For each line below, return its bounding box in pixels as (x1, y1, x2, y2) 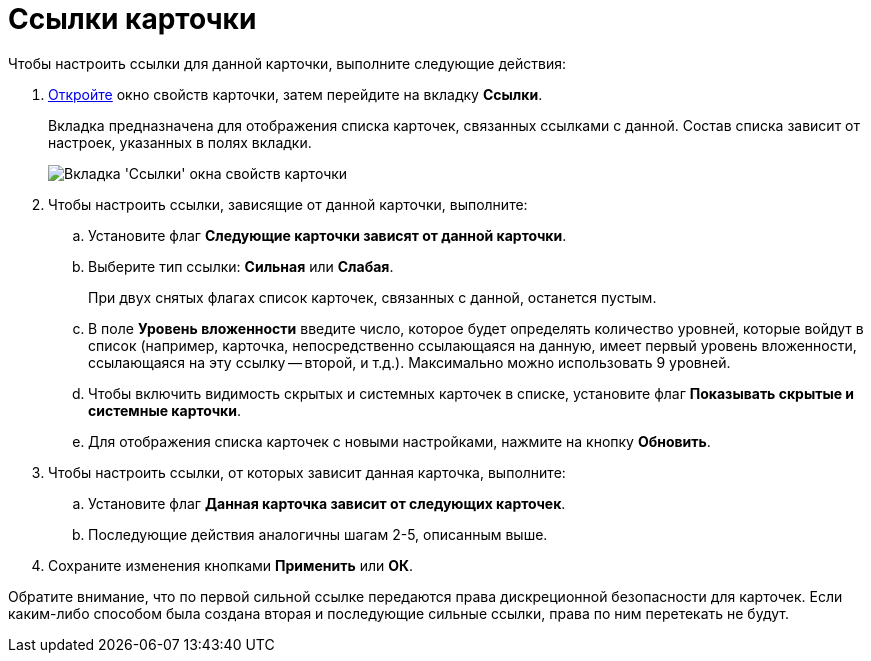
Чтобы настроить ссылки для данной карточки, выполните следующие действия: (8, 54, 566, 72)
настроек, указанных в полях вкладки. (48, 133, 312, 151)
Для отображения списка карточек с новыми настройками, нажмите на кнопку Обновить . (88, 432, 711, 450)
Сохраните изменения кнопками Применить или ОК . (48, 556, 414, 574)
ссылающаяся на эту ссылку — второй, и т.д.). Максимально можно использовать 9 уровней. (88, 353, 731, 371)
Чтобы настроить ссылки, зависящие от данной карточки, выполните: (48, 195, 528, 213)
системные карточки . (88, 401, 242, 419)
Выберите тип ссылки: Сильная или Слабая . (88, 257, 394, 275)
